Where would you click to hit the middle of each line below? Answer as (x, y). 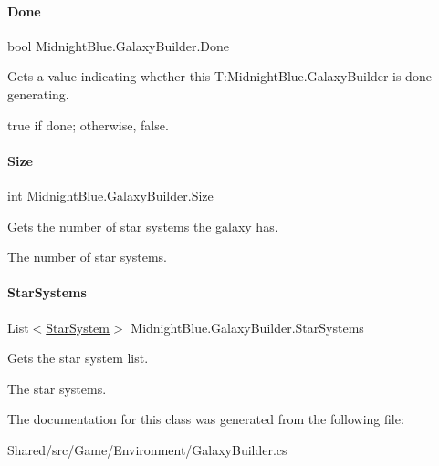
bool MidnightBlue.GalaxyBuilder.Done (119, 45)
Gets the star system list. (78, 358)
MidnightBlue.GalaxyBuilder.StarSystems (247, 327)
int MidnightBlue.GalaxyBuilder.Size (110, 195)
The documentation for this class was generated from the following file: (206, 419)
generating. (38, 93)
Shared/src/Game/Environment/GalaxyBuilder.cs (147, 449)
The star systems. (57, 388)
